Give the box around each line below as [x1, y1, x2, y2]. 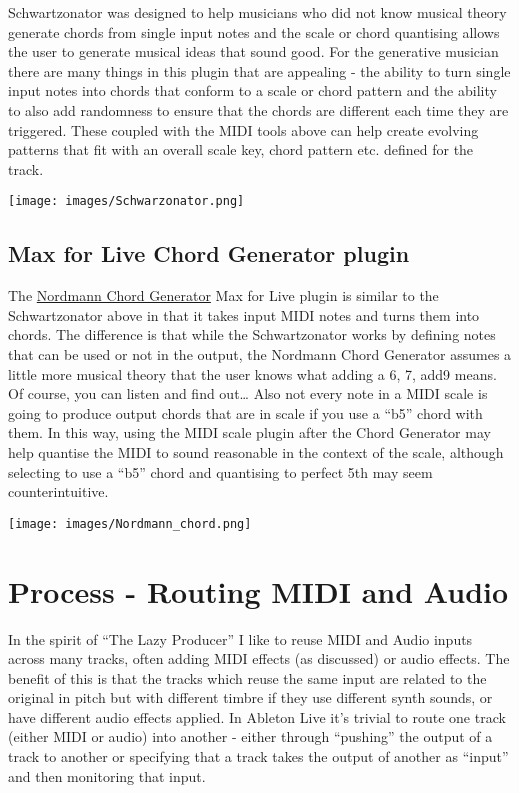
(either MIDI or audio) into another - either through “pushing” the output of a [8, 726, 493, 747]
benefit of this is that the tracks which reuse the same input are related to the [8, 667, 487, 688]
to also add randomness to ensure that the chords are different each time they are [8, 99, 509, 120]
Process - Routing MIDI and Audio [8, 570, 509, 611]
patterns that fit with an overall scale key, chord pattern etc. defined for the [8, 139, 474, 160]
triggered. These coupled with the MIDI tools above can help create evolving [8, 119, 479, 140]
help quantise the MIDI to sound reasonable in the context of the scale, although [8, 441, 504, 462]
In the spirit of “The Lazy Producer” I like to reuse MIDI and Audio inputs [8, 628, 473, 649]
